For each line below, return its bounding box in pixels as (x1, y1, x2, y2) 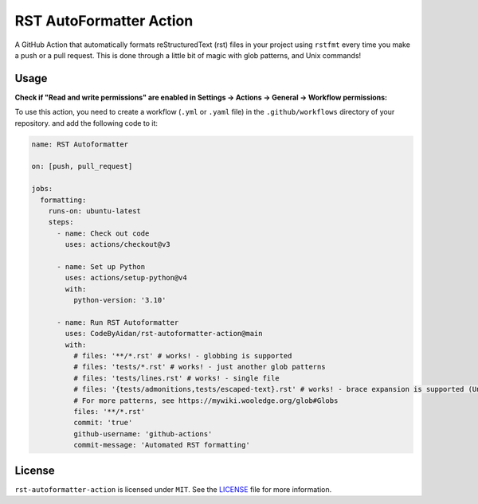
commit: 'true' (72, 418, 133, 428)
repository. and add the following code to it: (14, 118, 159, 127)
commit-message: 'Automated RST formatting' (72, 440, 250, 450)
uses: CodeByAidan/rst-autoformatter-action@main (65, 329, 263, 338)
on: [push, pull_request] (31, 162, 133, 171)
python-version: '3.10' (72, 295, 167, 305)
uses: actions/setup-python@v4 (65, 273, 187, 283)
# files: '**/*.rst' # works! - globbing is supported (72, 351, 292, 361)
